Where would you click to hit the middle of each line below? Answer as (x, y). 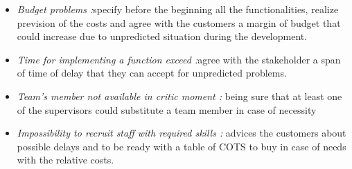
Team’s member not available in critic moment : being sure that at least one (179, 96)
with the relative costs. (65, 160)
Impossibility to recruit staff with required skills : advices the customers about (182, 133)
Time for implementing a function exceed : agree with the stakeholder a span (179, 59)
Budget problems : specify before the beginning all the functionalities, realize (178, 9)
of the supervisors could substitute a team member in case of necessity (167, 109)
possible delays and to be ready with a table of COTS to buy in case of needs (182, 146)
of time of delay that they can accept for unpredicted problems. (152, 73)
